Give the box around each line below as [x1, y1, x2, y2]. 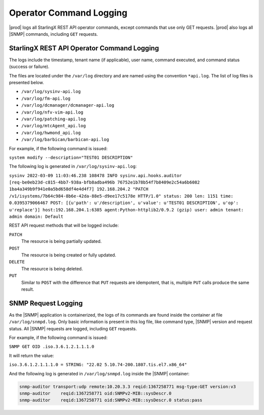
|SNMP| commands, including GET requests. [9, 31, 98, 37]
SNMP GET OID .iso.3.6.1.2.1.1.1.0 [9, 344, 95, 349]
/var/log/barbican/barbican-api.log [21, 137, 110, 142]
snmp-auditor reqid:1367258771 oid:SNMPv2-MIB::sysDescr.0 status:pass [19, 397, 203, 403]
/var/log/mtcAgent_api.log [21, 123, 86, 129]
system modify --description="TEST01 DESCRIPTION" [9, 155, 133, 160]
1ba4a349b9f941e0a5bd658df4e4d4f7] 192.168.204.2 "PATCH [9, 186, 149, 192]
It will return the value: [9, 352, 54, 358]
